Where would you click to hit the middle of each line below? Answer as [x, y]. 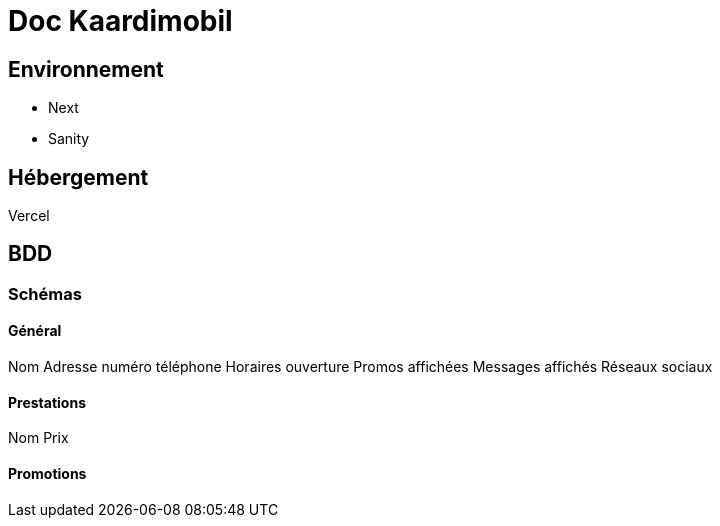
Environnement [86, 69]
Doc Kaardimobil [120, 21]
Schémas [45, 293]
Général [35, 331]
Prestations [47, 402]
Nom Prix [38, 438]
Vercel [29, 216]
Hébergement [78, 177]
